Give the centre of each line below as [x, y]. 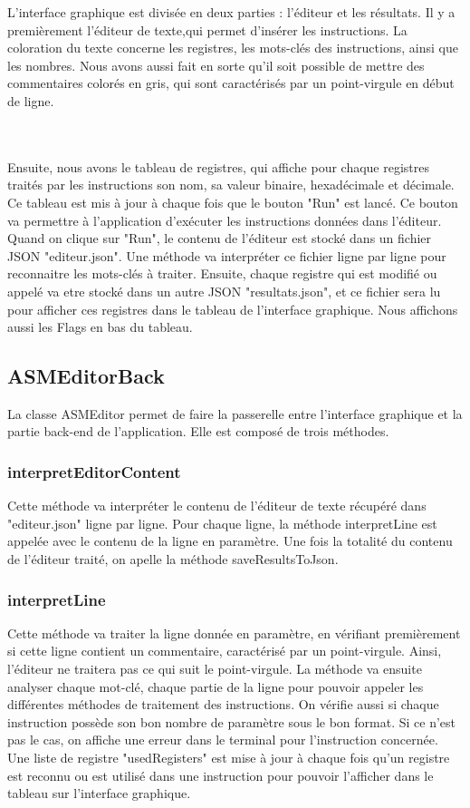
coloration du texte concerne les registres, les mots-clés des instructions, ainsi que [233, 48]
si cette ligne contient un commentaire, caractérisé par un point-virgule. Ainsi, [225, 651]
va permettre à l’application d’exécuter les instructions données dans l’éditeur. [225, 220]
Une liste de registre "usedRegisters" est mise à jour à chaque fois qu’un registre [229, 758]
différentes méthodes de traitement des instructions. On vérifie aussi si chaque [223, 704]
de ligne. [31, 100]
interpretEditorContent [94, 472]
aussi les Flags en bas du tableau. [100, 327]
